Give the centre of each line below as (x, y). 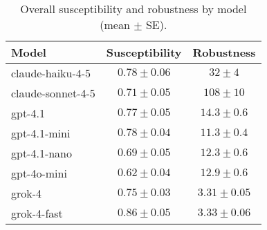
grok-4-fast (37, 213)
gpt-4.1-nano (42, 153)
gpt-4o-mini (39, 173)
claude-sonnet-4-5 (53, 93)
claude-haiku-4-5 (51, 73)
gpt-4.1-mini (41, 133)
